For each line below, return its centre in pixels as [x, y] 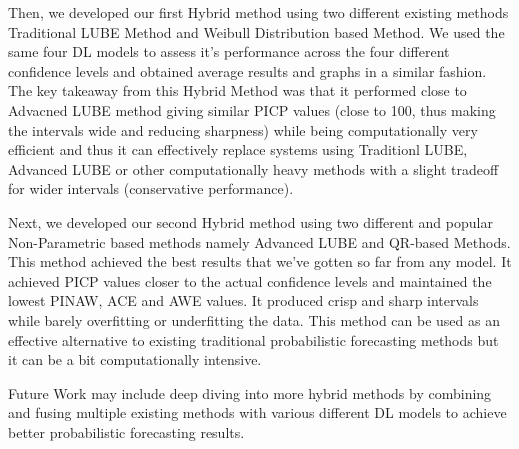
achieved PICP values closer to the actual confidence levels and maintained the [250, 280]
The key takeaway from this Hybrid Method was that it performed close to [237, 90]
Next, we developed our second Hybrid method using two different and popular [250, 221]
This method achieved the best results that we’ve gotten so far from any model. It [260, 261]
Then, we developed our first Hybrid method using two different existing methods [258, 12]
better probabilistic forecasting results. [126, 431]
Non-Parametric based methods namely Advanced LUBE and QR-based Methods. [259, 241]
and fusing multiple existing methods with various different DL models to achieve [257, 412]
